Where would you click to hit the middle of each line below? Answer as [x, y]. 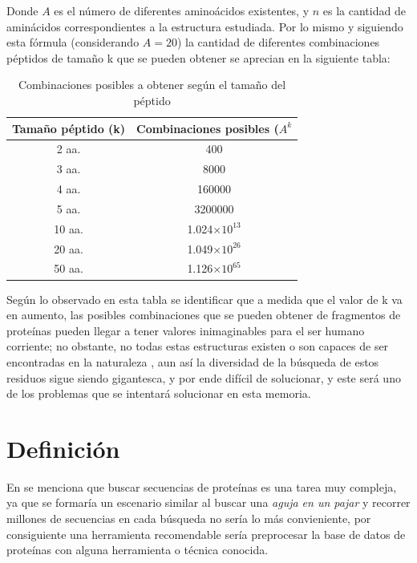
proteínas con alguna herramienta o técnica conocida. [138, 550]
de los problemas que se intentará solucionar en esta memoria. [159, 393]
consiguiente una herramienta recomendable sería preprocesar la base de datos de [206, 534]
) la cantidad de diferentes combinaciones [278, 42]
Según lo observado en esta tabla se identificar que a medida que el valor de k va [204, 299]
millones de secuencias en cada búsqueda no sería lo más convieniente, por [189, 518]
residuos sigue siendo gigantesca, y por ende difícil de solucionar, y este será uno [204, 377]
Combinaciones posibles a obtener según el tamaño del [152, 85]
